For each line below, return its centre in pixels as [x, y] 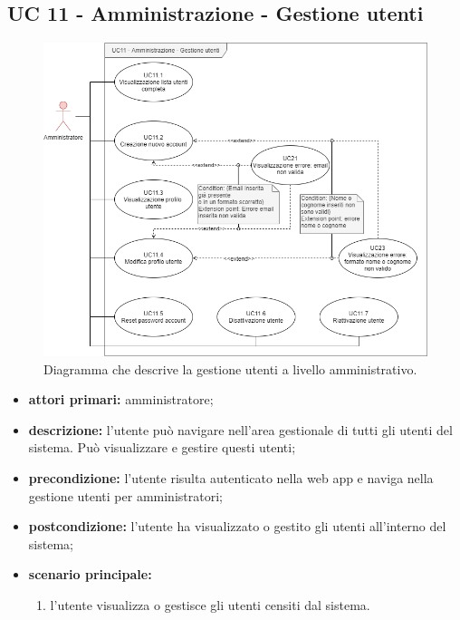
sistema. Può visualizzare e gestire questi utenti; [162, 447]
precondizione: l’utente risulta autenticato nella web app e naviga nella [231, 477]
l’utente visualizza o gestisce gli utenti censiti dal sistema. [210, 604]
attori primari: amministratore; [121, 399]
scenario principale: [90, 574]
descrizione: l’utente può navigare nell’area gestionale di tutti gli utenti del [240, 429]
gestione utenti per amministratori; [125, 495]
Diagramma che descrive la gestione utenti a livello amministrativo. [230, 368]
